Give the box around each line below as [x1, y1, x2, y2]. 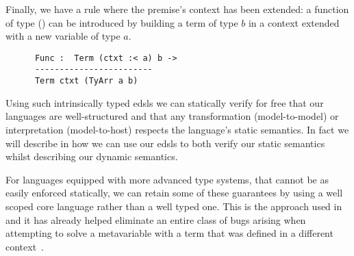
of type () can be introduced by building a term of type [5, 15, 238, 29]
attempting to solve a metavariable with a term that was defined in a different [5, 226, 333, 240]
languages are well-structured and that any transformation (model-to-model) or [5, 109, 339, 123]
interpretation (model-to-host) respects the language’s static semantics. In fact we [5, 122, 349, 136]
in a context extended [248, 15, 340, 29]
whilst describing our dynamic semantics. [5, 149, 178, 164]
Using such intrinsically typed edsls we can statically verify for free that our [5, 95, 324, 110]
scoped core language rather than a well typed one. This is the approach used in [5, 199, 342, 213]
